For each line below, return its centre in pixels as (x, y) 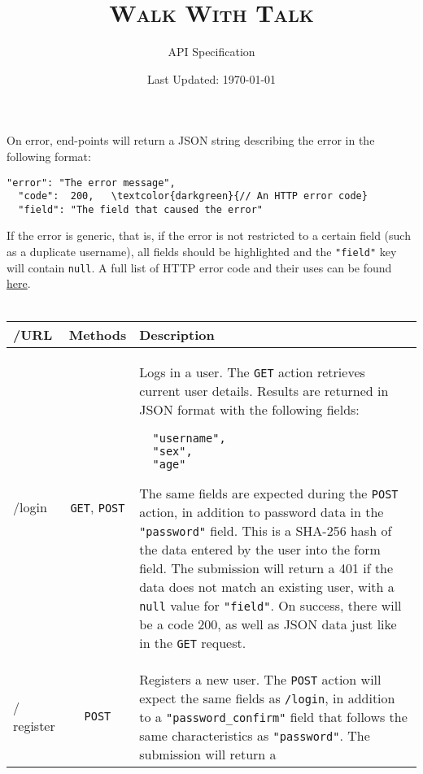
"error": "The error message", (91, 183)
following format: (49, 156)
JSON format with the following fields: (249, 409)
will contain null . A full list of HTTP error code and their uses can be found (199, 267)
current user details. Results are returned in (264, 390)
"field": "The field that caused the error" (140, 209)
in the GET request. (193, 642)
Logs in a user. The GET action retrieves (252, 372)
